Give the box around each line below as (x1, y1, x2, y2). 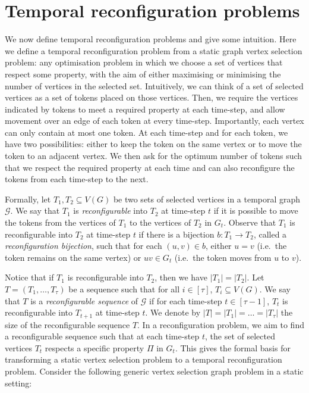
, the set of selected (205, 330, 275, 342)
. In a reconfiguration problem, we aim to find (137, 318, 304, 330)
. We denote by (145, 306, 201, 319)
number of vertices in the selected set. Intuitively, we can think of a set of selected (5, 79, 304, 92)
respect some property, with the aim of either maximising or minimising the (5, 67, 281, 80)
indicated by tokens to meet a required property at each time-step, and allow (5, 102, 285, 115)
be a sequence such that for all (68, 283, 180, 295)
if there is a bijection (138, 227, 215, 240)
